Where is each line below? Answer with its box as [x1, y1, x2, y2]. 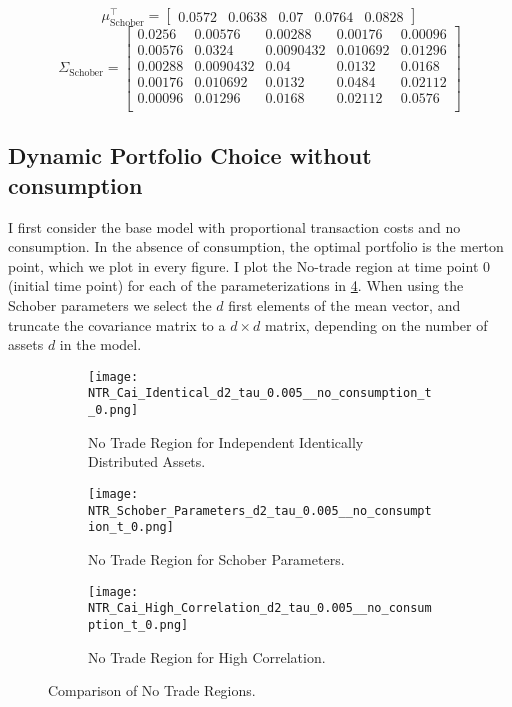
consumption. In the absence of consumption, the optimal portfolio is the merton [8, 236, 504, 257]
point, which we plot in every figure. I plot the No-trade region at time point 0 [8, 255, 490, 276]
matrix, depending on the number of [264, 314, 488, 335]
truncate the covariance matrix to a [8, 314, 226, 335]
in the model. [59, 334, 142, 355]
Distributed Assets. [88, 451, 206, 472]
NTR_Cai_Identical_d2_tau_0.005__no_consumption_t [88, 386, 432, 401]
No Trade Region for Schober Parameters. [88, 548, 345, 569]
